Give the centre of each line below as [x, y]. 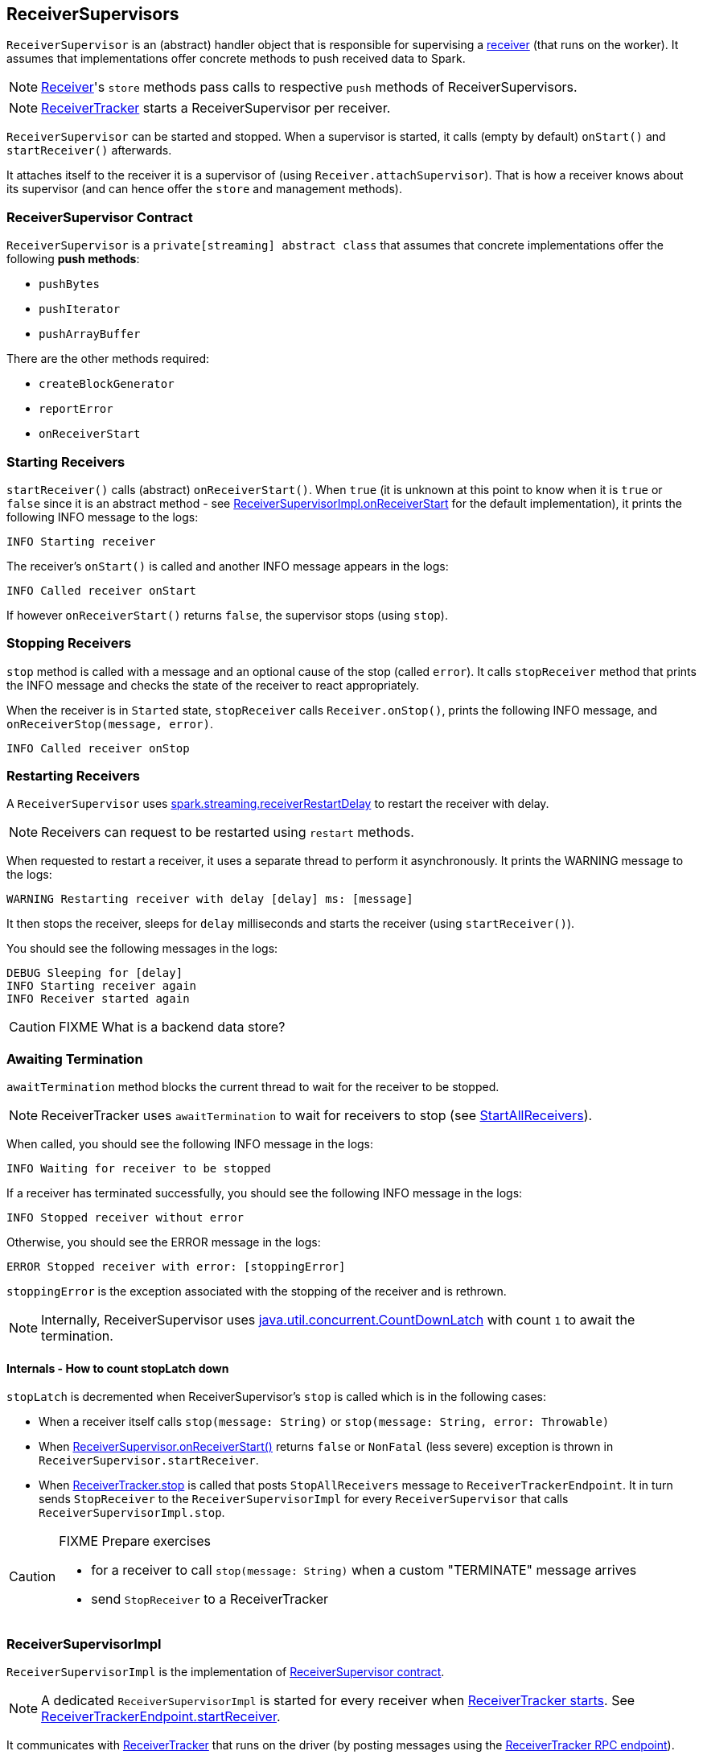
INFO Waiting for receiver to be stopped [139, 1169]
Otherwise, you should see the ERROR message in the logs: [164, 1242]
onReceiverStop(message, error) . [110, 723]
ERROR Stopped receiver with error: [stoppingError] [176, 1267]
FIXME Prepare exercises [135, 1541]
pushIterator [80, 309]
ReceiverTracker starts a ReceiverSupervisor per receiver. [216, 108]
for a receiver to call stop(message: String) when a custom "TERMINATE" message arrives [364, 1570]
